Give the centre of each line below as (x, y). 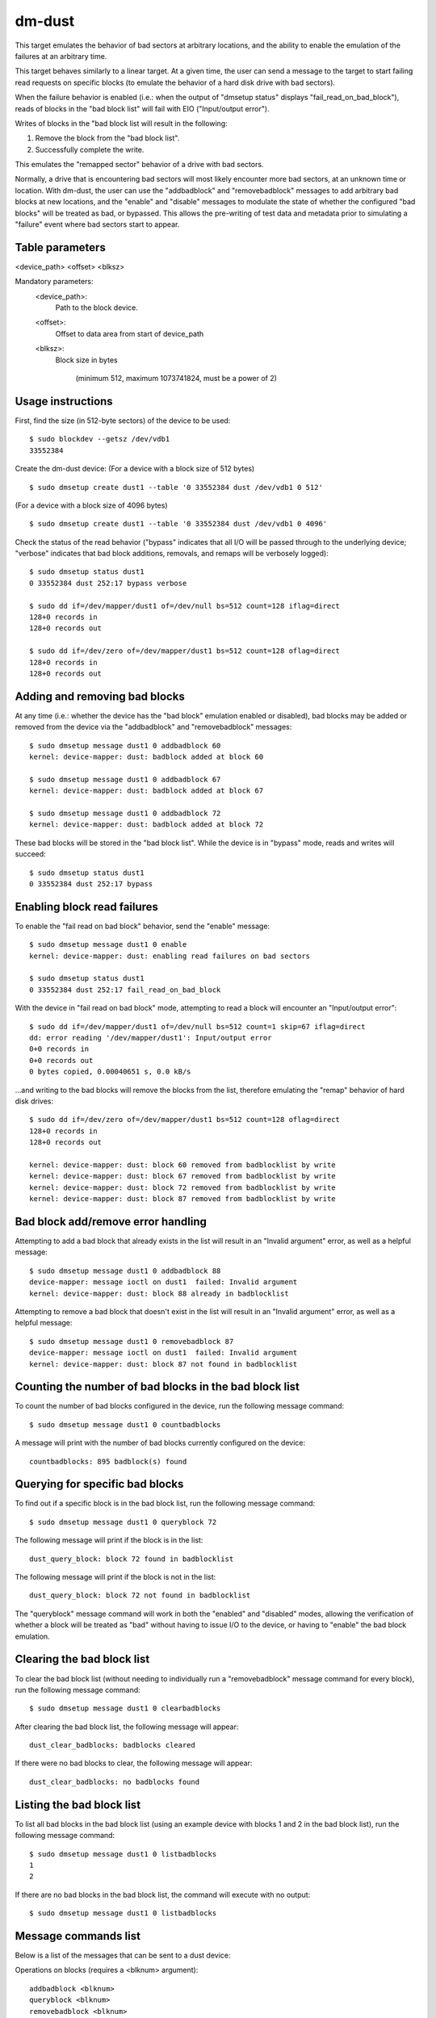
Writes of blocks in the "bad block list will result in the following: (121, 123)
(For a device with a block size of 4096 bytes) (92, 505)
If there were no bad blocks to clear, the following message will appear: (134, 1763)
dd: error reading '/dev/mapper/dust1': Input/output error (151, 1038)
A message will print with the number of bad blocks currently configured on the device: (160, 1443)
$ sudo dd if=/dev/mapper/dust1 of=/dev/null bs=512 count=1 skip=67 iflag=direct (197, 1026)
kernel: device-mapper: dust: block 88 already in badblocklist (159, 1293)
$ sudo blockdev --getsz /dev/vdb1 (100, 439)
